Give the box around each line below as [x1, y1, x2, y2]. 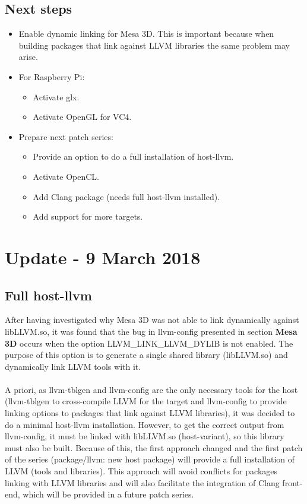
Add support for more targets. [33, 210, 143, 223]
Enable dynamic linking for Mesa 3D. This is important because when [18, 27, 274, 40]
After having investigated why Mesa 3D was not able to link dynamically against [5, 313, 299, 326]
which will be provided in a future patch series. [23, 488, 194, 500]
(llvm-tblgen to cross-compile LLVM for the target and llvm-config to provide [5, 395, 287, 407]
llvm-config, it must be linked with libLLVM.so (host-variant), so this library [5, 430, 284, 442]
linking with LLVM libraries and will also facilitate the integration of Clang [5, 476, 280, 489]
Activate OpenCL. [33, 170, 100, 182]
